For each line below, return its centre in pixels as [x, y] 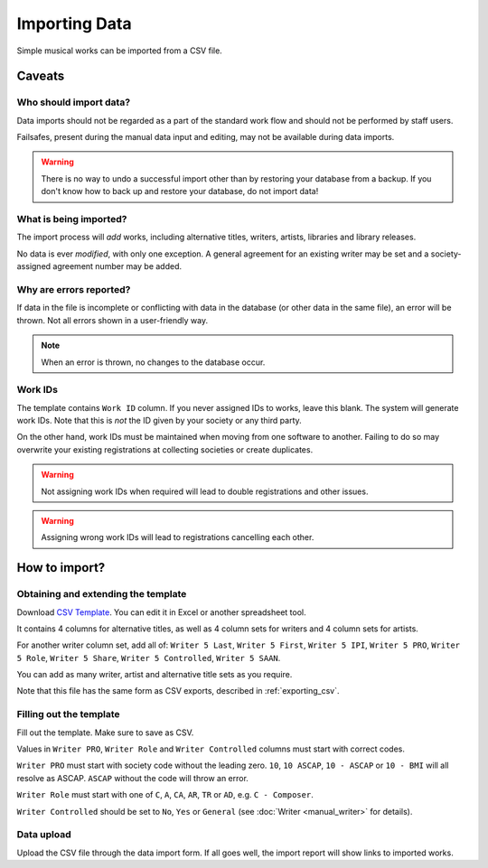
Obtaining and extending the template [102, 594]
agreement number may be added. [117, 266]
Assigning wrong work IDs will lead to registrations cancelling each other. [178, 537]
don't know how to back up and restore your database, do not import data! [180, 191]
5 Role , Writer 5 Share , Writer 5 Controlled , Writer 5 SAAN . [149, 658]
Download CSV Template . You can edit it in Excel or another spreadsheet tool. [161, 612]
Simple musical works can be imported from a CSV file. [120, 51]
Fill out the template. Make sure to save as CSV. [105, 733]
